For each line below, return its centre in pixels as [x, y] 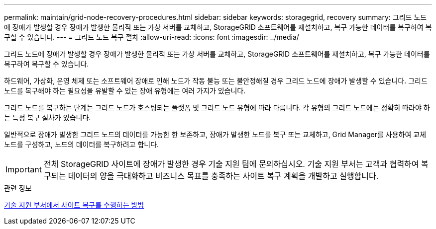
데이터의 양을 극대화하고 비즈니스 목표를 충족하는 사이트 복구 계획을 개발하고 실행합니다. [223, 176]
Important [24, 169]
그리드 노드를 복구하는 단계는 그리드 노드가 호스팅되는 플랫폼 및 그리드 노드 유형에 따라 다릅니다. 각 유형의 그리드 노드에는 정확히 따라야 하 [217, 108]
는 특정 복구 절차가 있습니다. [48, 117]
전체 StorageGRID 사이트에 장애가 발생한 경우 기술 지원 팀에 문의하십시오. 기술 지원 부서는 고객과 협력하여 [231, 164]
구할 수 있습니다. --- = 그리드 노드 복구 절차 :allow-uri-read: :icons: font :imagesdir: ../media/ [152, 37]
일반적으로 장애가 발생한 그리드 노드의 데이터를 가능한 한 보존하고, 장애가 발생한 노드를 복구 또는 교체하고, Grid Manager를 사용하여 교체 [215, 134]
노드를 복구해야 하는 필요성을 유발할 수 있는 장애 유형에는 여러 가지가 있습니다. [125, 91]
